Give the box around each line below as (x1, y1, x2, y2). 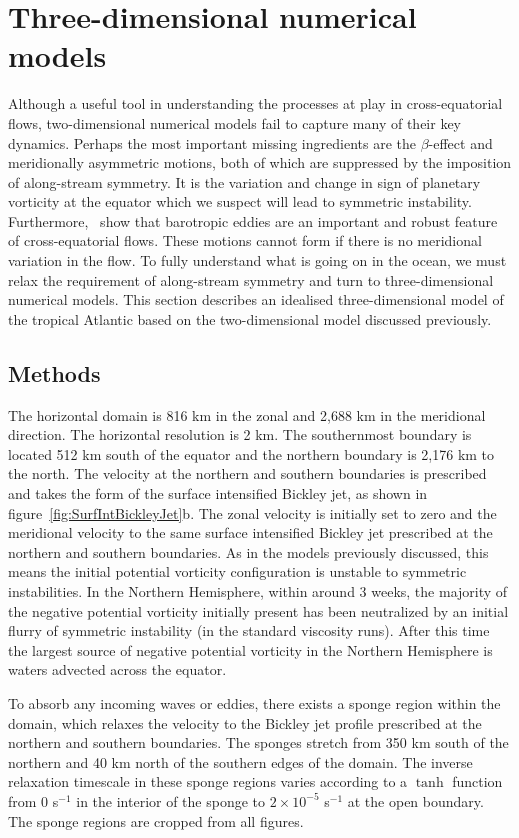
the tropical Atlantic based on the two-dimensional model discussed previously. (8, 308, 492, 329)
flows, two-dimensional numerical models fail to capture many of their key (8, 112, 461, 133)
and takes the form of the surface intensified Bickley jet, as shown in (8, 483, 428, 504)
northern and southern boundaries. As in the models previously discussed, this (8, 541, 489, 562)
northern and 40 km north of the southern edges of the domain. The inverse (8, 751, 473, 772)
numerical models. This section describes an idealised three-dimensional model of (8, 289, 504, 310)
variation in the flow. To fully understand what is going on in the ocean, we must (8, 250, 507, 271)
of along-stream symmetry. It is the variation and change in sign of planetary (8, 171, 481, 192)
